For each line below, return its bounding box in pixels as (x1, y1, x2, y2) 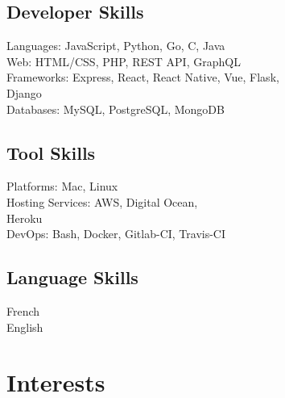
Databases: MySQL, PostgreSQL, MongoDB (6, 100, 225, 117)
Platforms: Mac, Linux (6, 178, 118, 195)
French (6, 302, 40, 319)
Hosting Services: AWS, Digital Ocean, (6, 193, 198, 210)
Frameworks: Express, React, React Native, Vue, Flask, (6, 69, 279, 86)
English (6, 318, 43, 335)
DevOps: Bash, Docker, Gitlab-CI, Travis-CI (6, 225, 226, 242)
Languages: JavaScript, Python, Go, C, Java (6, 37, 225, 54)
